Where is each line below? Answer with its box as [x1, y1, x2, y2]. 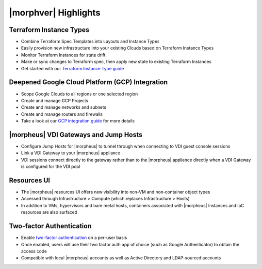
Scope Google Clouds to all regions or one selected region [21, 91, 138, 97]
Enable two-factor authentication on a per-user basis [21, 235, 127, 240]
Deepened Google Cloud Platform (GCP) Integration [9, 78, 168, 87]
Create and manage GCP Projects [21, 97, 88, 104]
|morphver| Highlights [9, 7, 100, 18]
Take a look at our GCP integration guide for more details [21, 118, 135, 124]
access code [21, 248, 47, 254]
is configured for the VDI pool [21, 164, 81, 169]
